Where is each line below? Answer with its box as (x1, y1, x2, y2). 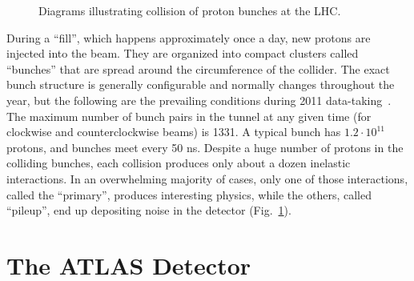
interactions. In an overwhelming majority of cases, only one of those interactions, (6, 170, 408, 187)
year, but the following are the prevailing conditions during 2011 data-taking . (6, 91, 392, 108)
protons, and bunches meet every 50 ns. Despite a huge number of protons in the (6, 138, 404, 155)
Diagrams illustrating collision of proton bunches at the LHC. (38, 2, 341, 18)
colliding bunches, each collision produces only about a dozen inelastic (6, 155, 351, 171)
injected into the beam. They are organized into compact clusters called (6, 45, 359, 62)
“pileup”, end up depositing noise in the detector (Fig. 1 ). (6, 202, 291, 219)
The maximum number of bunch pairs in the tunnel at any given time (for (6, 107, 372, 124)
